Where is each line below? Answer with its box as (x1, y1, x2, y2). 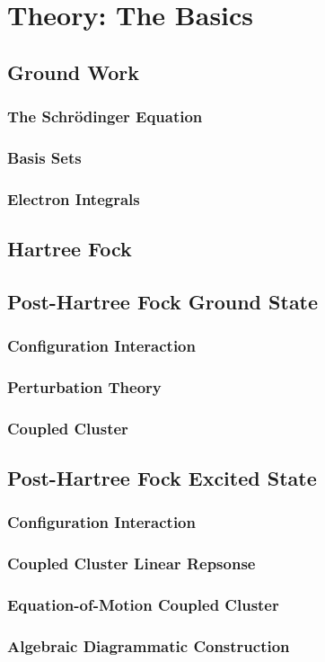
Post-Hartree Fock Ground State (7, 287, 319, 315)
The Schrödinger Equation (7, 105, 203, 128)
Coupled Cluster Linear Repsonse (7, 552, 256, 575)
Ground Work (7, 58, 140, 85)
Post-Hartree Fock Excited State (7, 464, 317, 492)
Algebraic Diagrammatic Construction (7, 635, 290, 658)
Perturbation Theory (7, 376, 162, 398)
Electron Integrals (7, 187, 140, 210)
